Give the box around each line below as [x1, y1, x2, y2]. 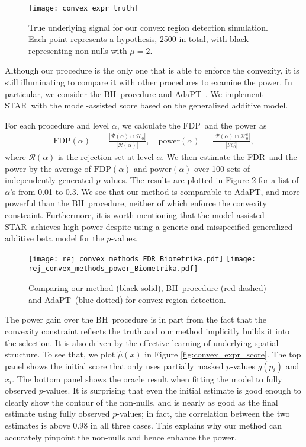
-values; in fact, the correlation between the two [117, 407, 290, 420]
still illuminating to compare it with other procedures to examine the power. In [5, 76, 292, 88]
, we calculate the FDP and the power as [117, 119, 267, 131]
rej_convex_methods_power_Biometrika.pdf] [28, 264, 198, 273]
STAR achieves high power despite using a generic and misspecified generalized [5, 220, 293, 232]
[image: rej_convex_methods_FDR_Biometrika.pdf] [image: [28, 254, 256, 263]
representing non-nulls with [28, 44, 127, 56]
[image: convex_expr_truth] [28, 4, 139, 12]
